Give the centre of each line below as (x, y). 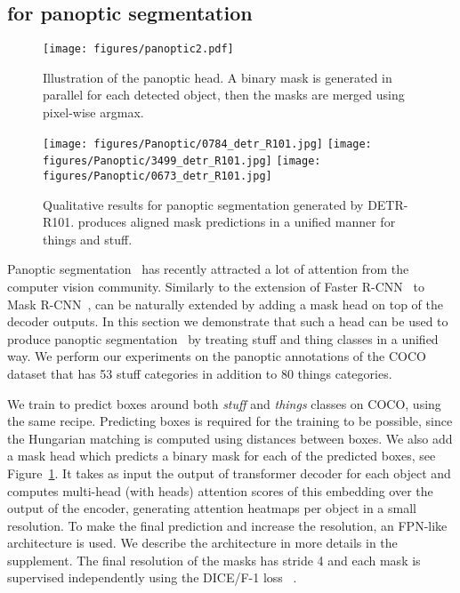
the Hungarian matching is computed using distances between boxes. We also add (230, 438)
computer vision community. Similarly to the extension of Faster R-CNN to (216, 286)
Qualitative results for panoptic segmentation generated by (203, 204)
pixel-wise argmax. (93, 112)
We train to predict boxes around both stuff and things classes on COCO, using (224, 403)
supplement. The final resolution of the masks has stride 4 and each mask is (214, 560)
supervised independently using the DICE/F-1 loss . (152, 577)
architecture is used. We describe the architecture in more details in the (202, 543)
